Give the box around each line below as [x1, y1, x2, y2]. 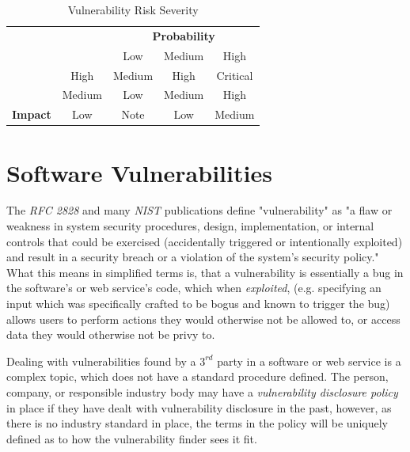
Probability [152, 27, 215, 44]
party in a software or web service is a [217, 352, 401, 369]
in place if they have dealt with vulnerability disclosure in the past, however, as [6, 399, 392, 416]
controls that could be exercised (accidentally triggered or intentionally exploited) [6, 233, 403, 249]
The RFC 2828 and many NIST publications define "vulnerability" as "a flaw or [6, 202, 393, 218]
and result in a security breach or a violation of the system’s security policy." [6, 249, 379, 265]
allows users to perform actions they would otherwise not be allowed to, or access [6, 310, 401, 327]
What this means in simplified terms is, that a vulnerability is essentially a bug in [6, 264, 404, 280]
